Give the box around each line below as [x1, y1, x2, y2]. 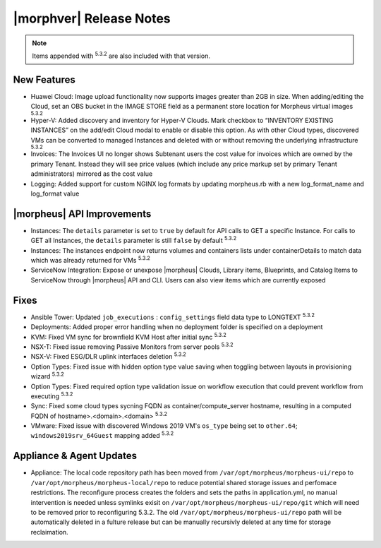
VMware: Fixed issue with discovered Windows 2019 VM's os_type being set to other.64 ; [30, 422, 298, 430]
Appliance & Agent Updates [13, 450, 138, 462]
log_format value [30, 189, 80, 198]
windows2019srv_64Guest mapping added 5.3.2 [30, 430, 174, 440]
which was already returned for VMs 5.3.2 [30, 255, 151, 265]
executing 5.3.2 [30, 391, 73, 400]
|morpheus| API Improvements [13, 208, 152, 220]
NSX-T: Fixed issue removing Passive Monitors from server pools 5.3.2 [30, 341, 234, 351]
